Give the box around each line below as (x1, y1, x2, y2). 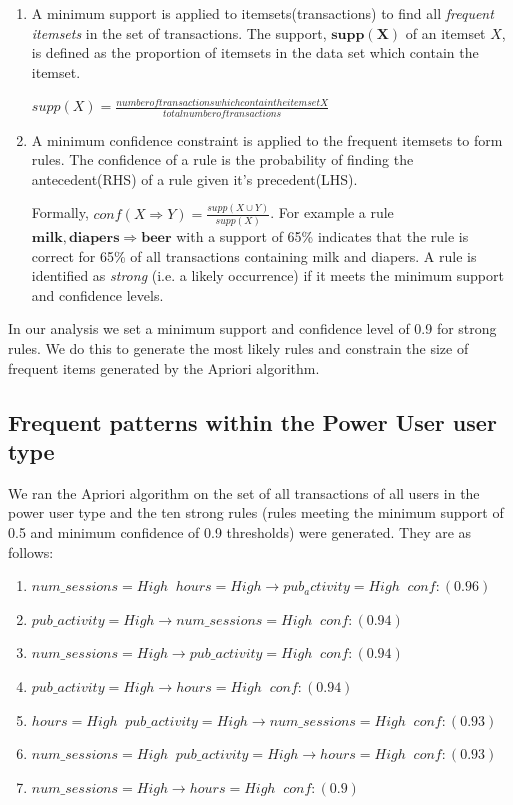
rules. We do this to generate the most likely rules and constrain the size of (8, 338, 469, 359)
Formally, (31, 202, 89, 223)
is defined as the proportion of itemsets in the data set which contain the (31, 42, 479, 63)
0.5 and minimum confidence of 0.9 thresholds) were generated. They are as (8, 522, 472, 543)
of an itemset (405, 22, 486, 43)
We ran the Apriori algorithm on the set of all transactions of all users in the (8, 482, 480, 503)
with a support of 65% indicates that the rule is (176, 226, 469, 247)
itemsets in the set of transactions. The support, (31, 22, 327, 43)
